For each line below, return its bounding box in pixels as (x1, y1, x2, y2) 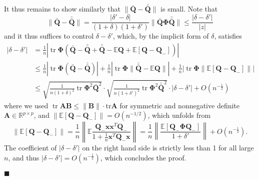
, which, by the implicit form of (112, 31, 209, 41)
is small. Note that (160, 4, 218, 14)
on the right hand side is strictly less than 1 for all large (82, 142, 254, 153)
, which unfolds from (147, 110, 211, 120)
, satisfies (214, 31, 242, 41)
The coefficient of (4, 142, 57, 153)
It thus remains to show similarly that (4, 4, 120, 14)
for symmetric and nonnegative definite (119, 100, 240, 110)
